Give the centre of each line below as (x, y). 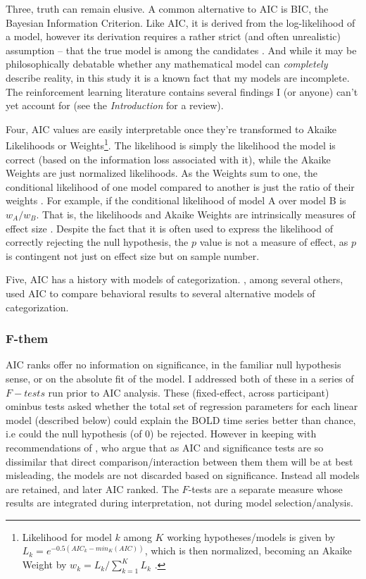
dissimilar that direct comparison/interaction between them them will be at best (179, 461)
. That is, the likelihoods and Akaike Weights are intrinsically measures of (196, 214)
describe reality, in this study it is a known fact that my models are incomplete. (178, 77)
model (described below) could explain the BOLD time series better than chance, (181, 419)
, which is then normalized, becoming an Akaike (248, 550)
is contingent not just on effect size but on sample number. (133, 255)
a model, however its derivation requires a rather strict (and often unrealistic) (173, 36)
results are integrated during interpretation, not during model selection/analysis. (179, 503)
